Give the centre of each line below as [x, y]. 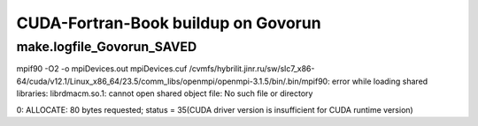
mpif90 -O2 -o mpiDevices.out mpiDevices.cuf [102, 69]
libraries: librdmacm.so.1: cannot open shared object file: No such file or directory [165, 93]
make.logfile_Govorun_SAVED [107, 47]
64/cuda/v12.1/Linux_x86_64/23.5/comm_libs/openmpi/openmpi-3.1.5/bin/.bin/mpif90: [173, 81]
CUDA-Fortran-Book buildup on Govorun [169, 23]
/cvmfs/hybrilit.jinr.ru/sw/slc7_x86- [252, 69]
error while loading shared [380, 81]
